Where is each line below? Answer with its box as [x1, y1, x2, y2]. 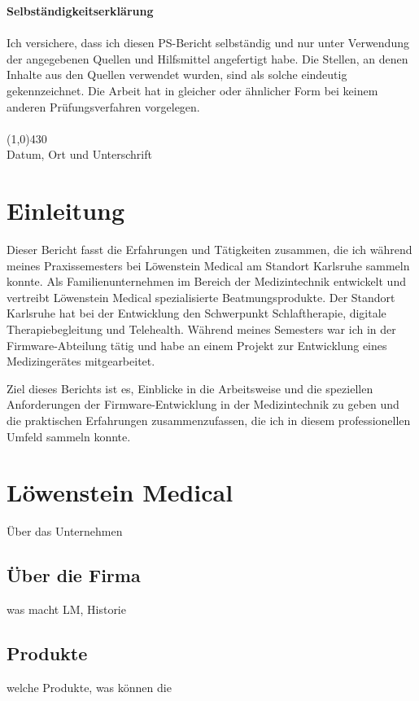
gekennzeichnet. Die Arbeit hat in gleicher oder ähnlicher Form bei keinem [7, 81, 378, 99]
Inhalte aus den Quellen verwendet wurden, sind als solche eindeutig [7, 66, 347, 83]
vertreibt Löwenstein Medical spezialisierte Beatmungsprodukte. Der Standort [7, 288, 395, 305]
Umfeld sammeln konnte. [7, 427, 131, 445]
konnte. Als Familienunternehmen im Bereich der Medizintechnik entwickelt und [7, 273, 406, 290]
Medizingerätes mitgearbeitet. [7, 353, 155, 370]
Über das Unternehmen [7, 523, 123, 540]
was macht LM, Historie [7, 601, 126, 618]
